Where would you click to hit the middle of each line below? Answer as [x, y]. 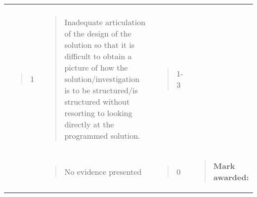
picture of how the [96, 67]
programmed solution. [102, 136]
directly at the [89, 124]
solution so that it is [99, 45]
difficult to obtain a [98, 56]
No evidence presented [103, 171]
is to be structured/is [101, 90]
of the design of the [98, 33]
